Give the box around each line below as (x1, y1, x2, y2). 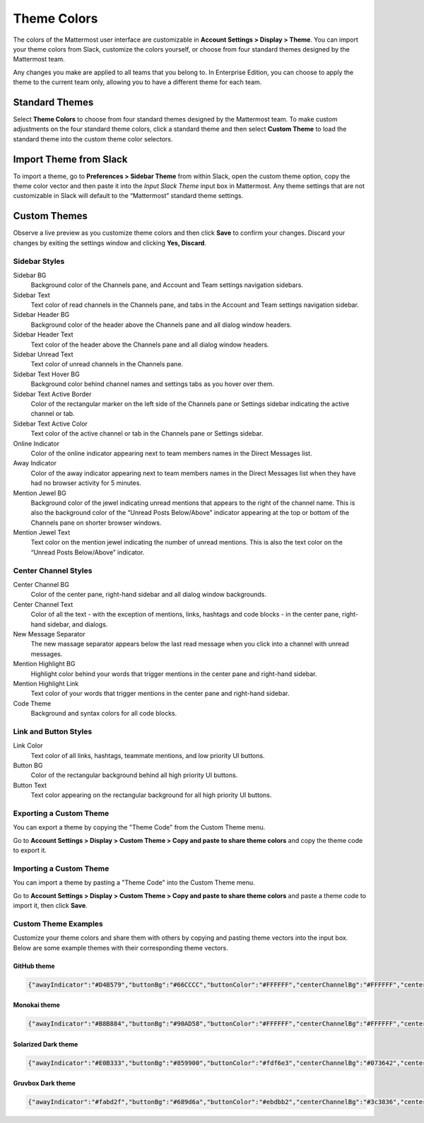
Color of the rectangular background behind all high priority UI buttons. (30, 771, 238, 779)
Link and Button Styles (13, 726, 93, 736)
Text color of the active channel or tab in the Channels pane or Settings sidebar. (30, 429, 264, 438)
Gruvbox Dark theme (13, 1079, 76, 1088)
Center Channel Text (13, 600, 73, 608)
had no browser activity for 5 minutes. (30, 479, 141, 487)
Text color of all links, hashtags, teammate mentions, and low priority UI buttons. (30, 751, 265, 760)
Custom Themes (13, 210, 88, 222)
